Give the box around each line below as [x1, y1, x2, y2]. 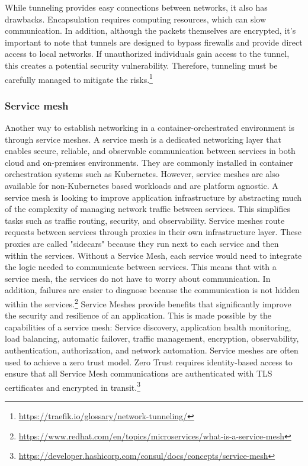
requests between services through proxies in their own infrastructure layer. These [5, 226, 301, 238]
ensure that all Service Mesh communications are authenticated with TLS [5, 367, 272, 380]
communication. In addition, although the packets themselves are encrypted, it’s [5, 24, 296, 37]
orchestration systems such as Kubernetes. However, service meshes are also [5, 168, 280, 180]
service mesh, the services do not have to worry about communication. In [5, 272, 271, 284]
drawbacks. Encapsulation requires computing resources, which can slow [5, 12, 267, 25]
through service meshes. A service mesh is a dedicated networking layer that [5, 133, 281, 145]
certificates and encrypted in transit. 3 [5, 379, 140, 393]
